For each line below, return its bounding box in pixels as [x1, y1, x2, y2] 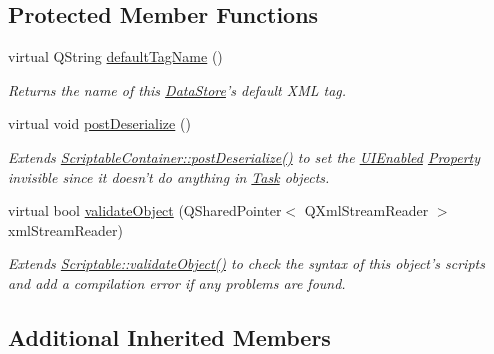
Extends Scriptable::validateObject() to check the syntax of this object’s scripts [8, 253, 485, 274]
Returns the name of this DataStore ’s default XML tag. [8, 79, 347, 100]
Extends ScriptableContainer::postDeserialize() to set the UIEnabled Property [8, 146, 480, 167]
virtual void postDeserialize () [8, 113, 191, 134]
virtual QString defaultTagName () [8, 46, 223, 67]
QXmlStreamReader [304, 200, 429, 221]
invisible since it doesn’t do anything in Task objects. [8, 166, 330, 187]
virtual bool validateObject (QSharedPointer [8, 200, 282, 221]
